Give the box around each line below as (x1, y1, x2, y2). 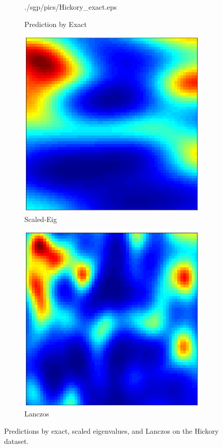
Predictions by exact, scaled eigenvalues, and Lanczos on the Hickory (4, 425, 219, 436)
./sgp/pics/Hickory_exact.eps (24, 2, 117, 12)
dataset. (4, 435, 29, 446)
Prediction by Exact (24, 18, 87, 29)
